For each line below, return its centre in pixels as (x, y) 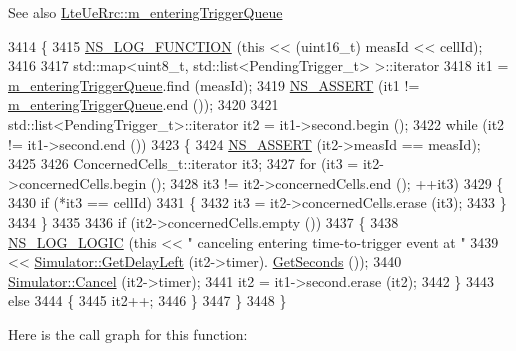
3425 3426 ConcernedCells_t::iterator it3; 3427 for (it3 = (183, 163)
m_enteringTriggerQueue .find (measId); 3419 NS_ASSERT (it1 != (214, 84)
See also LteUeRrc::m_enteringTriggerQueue (145, 12)
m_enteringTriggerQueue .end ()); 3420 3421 (143, 104)
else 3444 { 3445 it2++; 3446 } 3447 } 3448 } (147, 300)
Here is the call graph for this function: (128, 333)
